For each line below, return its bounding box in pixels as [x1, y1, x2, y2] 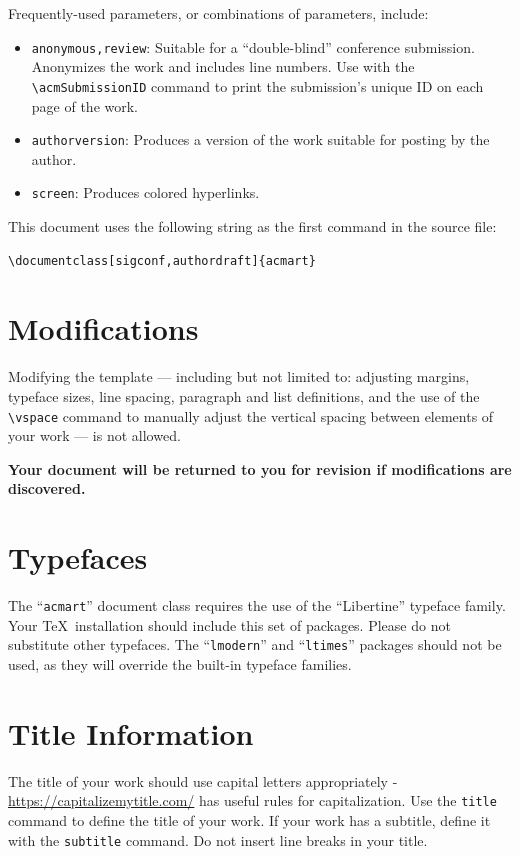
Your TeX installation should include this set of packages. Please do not [8, 614, 451, 635]
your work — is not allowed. [8, 425, 181, 446]
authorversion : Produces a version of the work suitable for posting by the [31, 129, 490, 150]
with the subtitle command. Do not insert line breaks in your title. [8, 829, 428, 850]
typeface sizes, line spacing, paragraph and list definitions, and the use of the [8, 385, 480, 406]
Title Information [8, 712, 254, 753]
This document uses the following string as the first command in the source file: [8, 216, 497, 236]
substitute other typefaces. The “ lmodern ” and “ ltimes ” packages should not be [8, 634, 502, 655]
